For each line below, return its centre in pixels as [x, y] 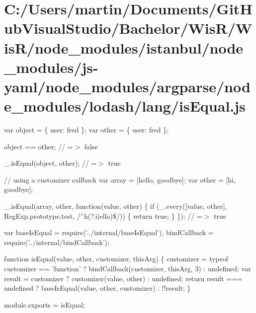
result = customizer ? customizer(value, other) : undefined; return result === [123, 278]
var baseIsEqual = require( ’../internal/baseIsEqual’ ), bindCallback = [109, 232]
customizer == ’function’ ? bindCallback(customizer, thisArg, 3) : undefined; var [128, 268]
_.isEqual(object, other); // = [50, 163]
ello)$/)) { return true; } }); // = [151, 216]
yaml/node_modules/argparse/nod [127, 86]
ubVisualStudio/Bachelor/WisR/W [128, 28]
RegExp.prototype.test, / [42, 216]
